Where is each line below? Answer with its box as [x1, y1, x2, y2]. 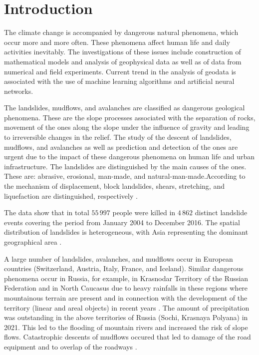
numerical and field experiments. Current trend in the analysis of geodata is [4, 66, 236, 76]
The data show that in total [4, 207, 89, 218]
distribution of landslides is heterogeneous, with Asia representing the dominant [4, 227, 249, 237]
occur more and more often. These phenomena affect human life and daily [4, 36, 230, 47]
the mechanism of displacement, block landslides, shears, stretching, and [4, 181, 225, 191]
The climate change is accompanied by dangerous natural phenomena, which [4, 27, 239, 37]
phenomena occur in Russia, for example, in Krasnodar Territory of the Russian [4, 273, 249, 283]
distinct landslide [195, 207, 248, 218]
